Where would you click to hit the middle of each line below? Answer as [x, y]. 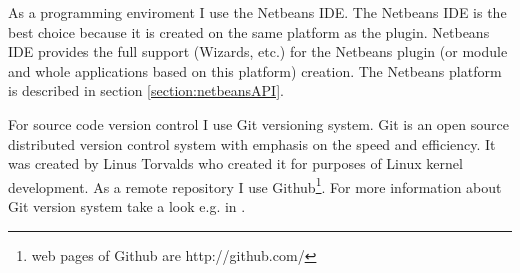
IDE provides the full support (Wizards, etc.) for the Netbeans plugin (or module [258, 51]
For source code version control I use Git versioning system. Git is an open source [258, 123]
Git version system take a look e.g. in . [127, 206]
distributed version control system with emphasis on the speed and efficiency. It [252, 143]
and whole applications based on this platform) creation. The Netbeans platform [255, 70]
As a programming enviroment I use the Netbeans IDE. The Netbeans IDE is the [257, 12]
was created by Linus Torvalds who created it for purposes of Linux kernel [235, 163]
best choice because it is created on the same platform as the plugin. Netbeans [249, 31]
